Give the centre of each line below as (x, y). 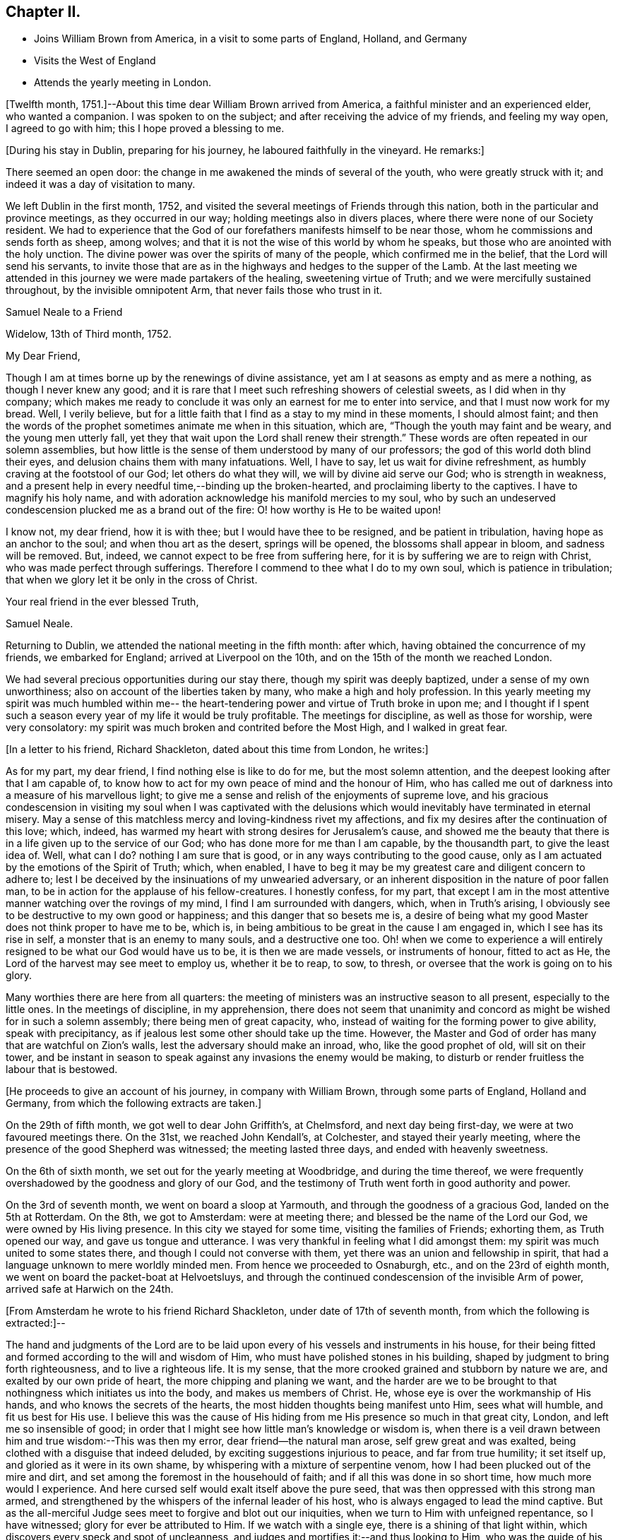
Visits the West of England (95, 61)
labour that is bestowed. (62, 1070)
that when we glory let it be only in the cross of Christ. (132, 580)
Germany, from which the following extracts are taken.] (134, 1103)
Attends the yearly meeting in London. (123, 83)
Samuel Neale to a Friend (64, 312)
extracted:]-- (36, 1323)
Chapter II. (43, 12)
